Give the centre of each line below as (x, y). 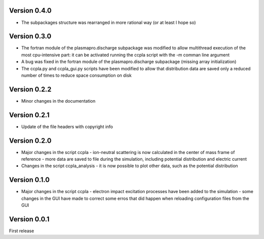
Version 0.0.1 (29, 219)
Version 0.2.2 (30, 89)
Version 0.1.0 (29, 180)
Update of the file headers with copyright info (67, 127)
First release (22, 231)
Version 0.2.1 (29, 115)
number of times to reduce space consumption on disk (77, 75)
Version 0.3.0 (30, 36)
